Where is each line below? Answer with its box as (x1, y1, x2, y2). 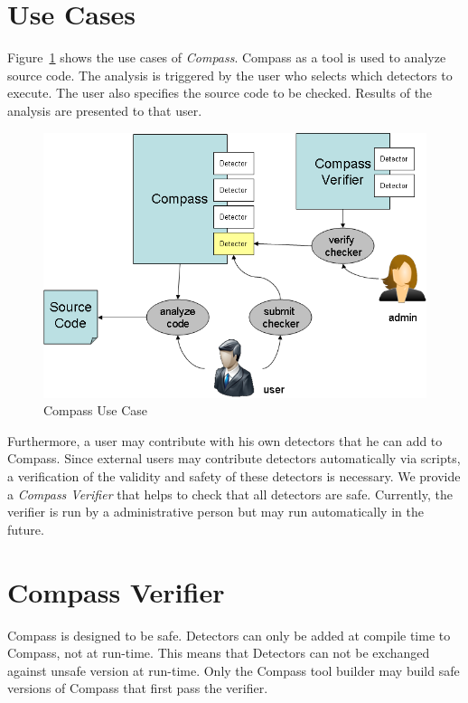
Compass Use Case (43, 401, 147, 420)
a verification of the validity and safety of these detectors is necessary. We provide (7, 467, 461, 486)
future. (7, 519, 44, 538)
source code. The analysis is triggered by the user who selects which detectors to (7, 65, 453, 84)
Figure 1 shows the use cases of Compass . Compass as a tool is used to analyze (7, 48, 446, 67)
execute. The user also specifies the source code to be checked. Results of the (7, 83, 433, 102)
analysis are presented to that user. (7, 100, 202, 119)
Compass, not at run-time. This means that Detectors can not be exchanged (7, 643, 430, 662)
